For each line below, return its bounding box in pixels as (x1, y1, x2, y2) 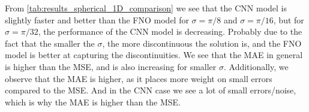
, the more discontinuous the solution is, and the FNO (102, 37, 302, 49)
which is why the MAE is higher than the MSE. (5, 95, 181, 108)
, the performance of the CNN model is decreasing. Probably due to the (38, 25, 302, 38)
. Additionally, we (223, 60, 289, 72)
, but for (273, 13, 304, 26)
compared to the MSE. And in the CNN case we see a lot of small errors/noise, (5, 84, 296, 96)
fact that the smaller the (5, 37, 95, 49)
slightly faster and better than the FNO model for (5, 13, 189, 26)
